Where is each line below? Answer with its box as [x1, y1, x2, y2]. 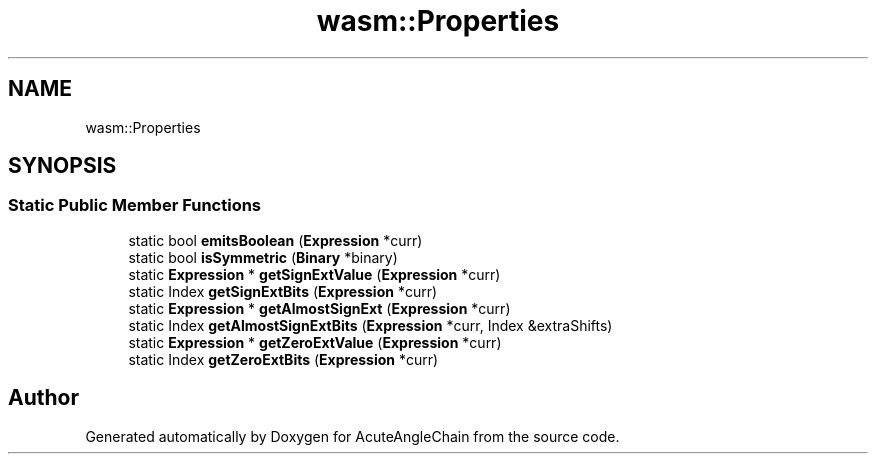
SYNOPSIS [8, 153, 117, 179]
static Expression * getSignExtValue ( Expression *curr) [128, 265, 501, 283]
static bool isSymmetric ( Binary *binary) [128, 248, 398, 266]
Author [8, 385, 79, 411]
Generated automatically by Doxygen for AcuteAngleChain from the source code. [85, 427, 620, 445]
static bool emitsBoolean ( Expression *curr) [128, 231, 423, 249]
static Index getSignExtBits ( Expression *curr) [128, 282, 438, 300]
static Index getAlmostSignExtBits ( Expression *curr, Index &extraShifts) [128, 316, 613, 334]
